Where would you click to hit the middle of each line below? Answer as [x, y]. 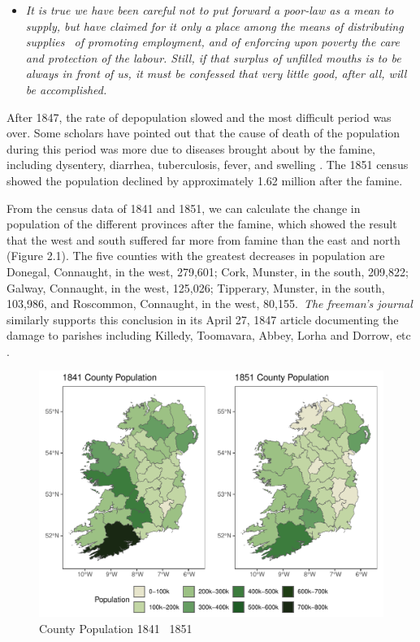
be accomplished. [66, 89]
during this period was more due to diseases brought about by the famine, [191, 148]
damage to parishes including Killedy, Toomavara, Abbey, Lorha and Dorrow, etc [209, 335]
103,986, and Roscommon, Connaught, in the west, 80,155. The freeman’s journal [210, 304]
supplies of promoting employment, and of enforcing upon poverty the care [212, 42]
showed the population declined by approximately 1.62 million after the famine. [205, 180]
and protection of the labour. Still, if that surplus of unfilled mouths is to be [213, 57]
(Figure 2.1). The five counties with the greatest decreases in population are [196, 256]
